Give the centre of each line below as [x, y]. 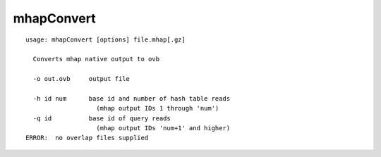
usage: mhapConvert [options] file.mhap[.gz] [106, 39]
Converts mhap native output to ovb [96, 59]
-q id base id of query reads [102, 118]
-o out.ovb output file [81, 79]
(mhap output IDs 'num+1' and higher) [163, 128]
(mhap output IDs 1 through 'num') [158, 108]
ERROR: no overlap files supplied [87, 138]
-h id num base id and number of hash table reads [132, 98]
